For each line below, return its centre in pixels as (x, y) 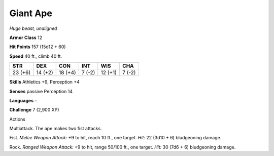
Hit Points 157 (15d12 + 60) (38, 47)
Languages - (23, 100)
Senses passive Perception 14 (41, 91)
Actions (17, 119)
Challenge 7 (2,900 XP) (34, 110)
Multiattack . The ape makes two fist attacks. (56, 129)
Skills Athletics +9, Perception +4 (44, 82)
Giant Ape (31, 13)
